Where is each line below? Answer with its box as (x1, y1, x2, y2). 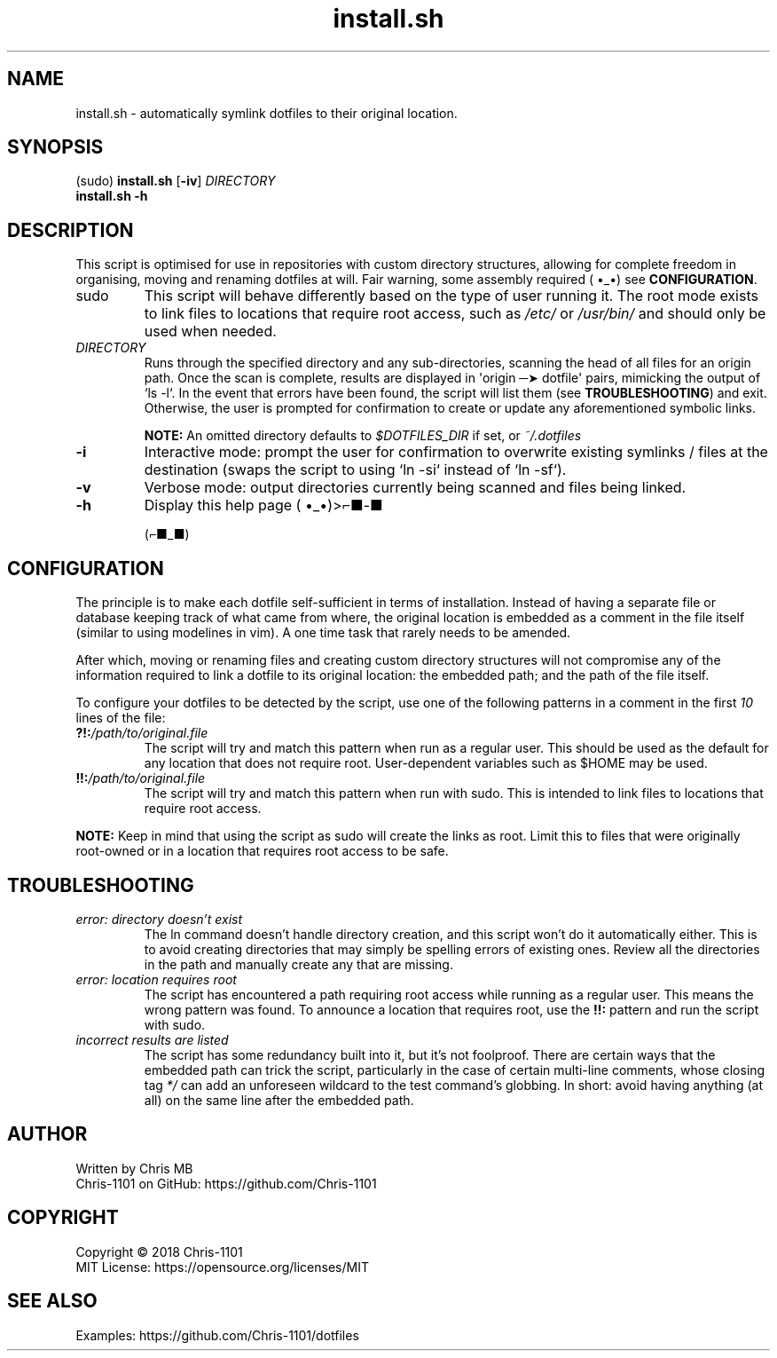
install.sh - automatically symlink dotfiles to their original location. (75, 105, 458, 121)
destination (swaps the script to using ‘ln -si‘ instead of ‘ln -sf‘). (144, 461, 567, 479)
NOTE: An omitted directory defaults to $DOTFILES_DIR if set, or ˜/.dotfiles (144, 428, 582, 444)
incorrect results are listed (75, 1031, 229, 1047)
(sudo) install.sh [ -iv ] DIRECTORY (75, 173, 276, 189)
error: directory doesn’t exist (75, 911, 243, 927)
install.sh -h (75, 188, 148, 204)
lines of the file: (75, 710, 166, 726)
